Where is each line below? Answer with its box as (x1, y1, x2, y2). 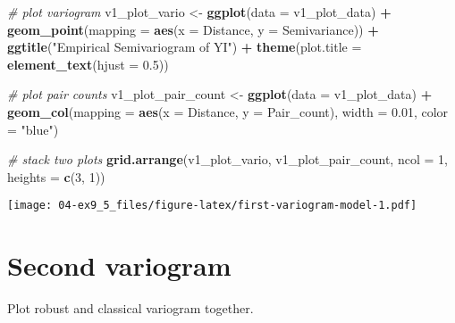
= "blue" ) (7, 120, 59, 138)
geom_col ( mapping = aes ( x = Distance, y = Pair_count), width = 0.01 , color (7, 102, 449, 120)
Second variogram (7, 247, 232, 284)
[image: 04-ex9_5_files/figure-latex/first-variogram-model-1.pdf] (7, 199, 417, 212)
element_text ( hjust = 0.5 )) (7, 54, 169, 73)
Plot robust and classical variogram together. (7, 299, 254, 318)
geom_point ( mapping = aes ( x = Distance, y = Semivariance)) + (7, 20, 379, 38)
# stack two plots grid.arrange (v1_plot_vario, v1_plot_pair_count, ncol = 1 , (7, 150, 448, 169)
